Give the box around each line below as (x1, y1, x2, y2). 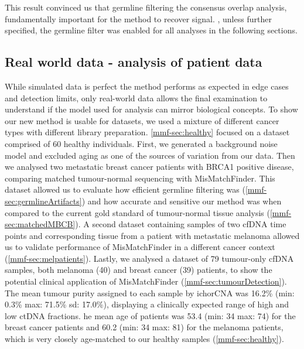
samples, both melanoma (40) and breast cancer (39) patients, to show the (5, 264, 272, 276)
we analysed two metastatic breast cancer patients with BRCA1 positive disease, (5, 160, 294, 173)
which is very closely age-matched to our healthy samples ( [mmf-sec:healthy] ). (5, 333, 284, 345)
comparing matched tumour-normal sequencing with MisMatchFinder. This (5, 172, 275, 184)
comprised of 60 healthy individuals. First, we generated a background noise (5, 137, 278, 149)
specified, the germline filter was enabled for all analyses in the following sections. (5, 24, 298, 36)
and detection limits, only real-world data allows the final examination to (5, 91, 268, 104)
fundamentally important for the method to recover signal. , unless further (5, 12, 272, 25)
